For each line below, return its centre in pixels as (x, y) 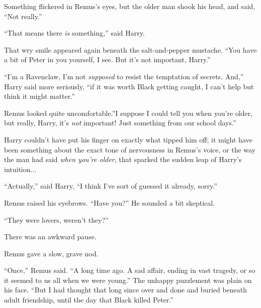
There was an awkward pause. (50, 237)
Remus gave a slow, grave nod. (51, 253)
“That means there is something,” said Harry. (74, 33)
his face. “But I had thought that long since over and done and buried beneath (126, 290)
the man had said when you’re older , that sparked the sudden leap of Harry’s (123, 159)
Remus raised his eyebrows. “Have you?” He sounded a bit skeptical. (110, 202)
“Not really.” (23, 16)
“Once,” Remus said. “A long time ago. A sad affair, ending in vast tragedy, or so (130, 270)
